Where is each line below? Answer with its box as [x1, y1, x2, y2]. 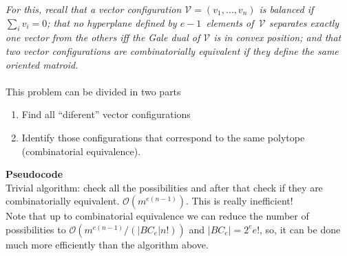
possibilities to [6, 222, 66, 236]
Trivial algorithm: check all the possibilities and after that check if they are [6, 180, 323, 194]
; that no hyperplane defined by [47, 15, 177, 30]
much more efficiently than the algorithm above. [6, 237, 209, 251]
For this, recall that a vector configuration [6, 2, 182, 16]
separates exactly [269, 15, 339, 30]
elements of [206, 15, 254, 30]
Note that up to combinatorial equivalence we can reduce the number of [6, 209, 309, 223]
